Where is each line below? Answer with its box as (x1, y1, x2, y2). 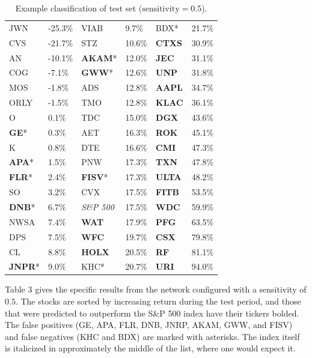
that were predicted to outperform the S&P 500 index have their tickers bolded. (5, 306, 299, 319)
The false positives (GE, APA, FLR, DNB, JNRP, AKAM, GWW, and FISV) (5, 318, 293, 331)
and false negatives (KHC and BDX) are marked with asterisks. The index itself (5, 330, 300, 342)
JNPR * (9, 260, 40, 273)
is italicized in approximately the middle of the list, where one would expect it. (5, 342, 296, 354)
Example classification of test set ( (15, 2, 142, 14)
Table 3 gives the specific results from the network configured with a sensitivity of (5, 283, 307, 296)
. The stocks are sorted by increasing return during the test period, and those (15, 295, 301, 308)
